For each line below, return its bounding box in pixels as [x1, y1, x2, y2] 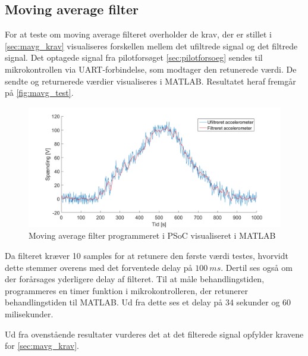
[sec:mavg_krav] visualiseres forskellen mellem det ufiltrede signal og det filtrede [5, 39, 298, 52]
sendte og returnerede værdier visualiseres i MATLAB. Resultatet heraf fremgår [5, 74, 296, 87]
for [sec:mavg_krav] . [5, 339, 80, 352]
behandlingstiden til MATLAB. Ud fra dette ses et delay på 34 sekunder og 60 [5, 296, 291, 308]
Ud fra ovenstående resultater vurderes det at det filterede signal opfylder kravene [5, 327, 304, 340]
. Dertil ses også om [221, 261, 293, 273]
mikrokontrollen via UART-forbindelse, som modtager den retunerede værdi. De [5, 63, 297, 75]
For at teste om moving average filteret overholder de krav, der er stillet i [5, 28, 272, 40]
